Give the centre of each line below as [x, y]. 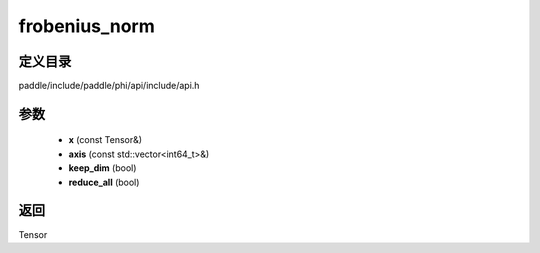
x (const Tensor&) [105, 140]
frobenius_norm [86, 26]
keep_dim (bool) [102, 168]
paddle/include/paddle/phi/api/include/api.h [109, 86]
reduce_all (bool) [104, 182]
